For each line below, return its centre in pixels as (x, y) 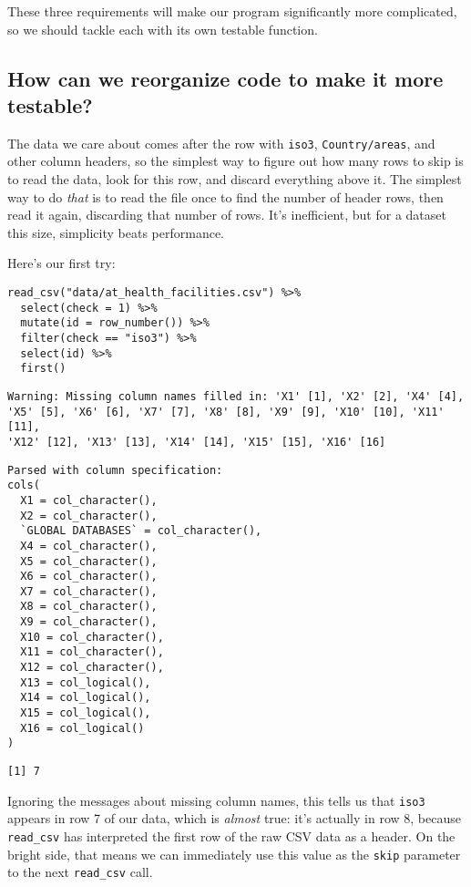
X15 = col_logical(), (86, 713)
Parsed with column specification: (115, 470)
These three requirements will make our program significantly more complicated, (232, 11)
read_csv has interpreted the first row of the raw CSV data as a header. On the (231, 835)
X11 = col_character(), (92, 652)
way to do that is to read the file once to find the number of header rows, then (225, 196)
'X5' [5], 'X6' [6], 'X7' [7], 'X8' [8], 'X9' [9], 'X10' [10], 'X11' (226, 412)
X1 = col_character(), (89, 500)
